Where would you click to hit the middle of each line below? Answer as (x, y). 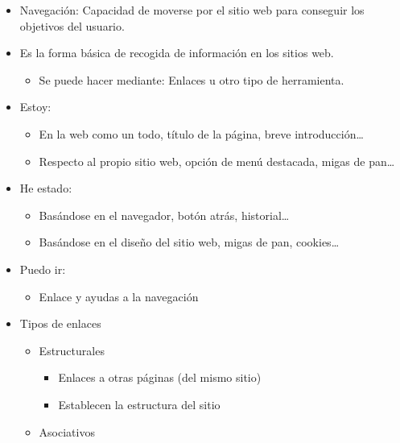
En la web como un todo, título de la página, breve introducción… (201, 133)
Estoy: (35, 107)
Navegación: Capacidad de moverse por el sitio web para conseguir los (192, 10)
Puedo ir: (43, 269)
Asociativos (67, 431)
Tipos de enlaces (60, 323)
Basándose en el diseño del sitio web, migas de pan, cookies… (189, 242)
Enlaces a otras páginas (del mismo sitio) (160, 377)
